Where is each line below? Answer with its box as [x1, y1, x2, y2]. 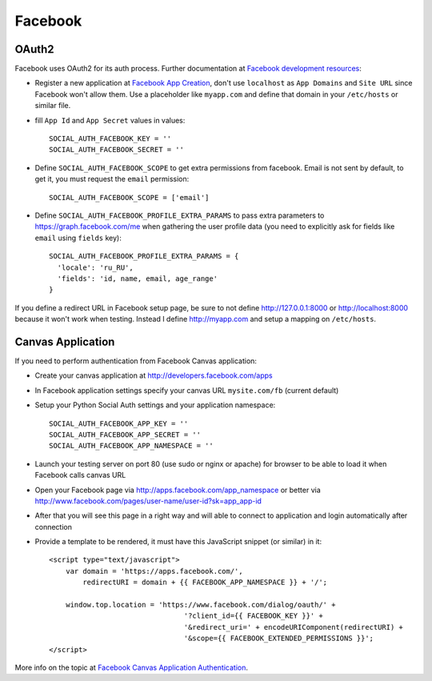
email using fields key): [34, 233, 122, 242]
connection [34, 522, 72, 531]
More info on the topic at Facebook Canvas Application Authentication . [14, 663, 248, 672]
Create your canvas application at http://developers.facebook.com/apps [34, 371, 273, 380]
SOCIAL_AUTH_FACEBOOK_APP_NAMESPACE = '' [49, 441, 214, 451]
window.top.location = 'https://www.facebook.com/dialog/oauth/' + [65, 600, 336, 610]
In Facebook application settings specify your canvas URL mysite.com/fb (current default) [34, 385, 339, 395]
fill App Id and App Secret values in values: [34, 115, 186, 125]
